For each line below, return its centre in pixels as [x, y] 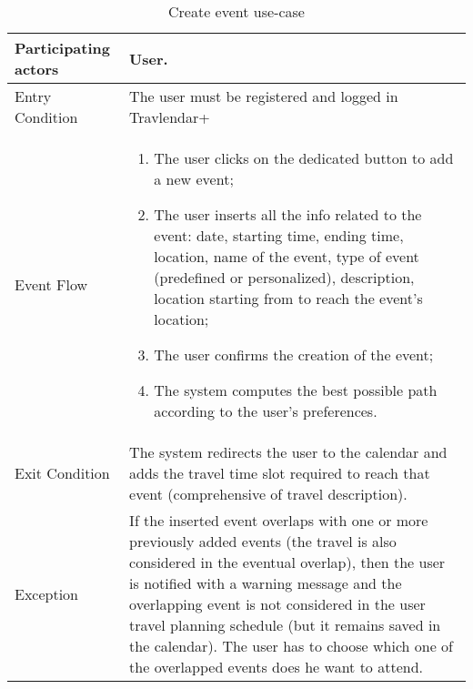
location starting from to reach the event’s [288, 298]
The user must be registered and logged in [264, 96]
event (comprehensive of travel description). [268, 494]
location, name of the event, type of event [287, 256]
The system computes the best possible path [296, 390]
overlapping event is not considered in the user [277, 604]
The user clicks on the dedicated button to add [304, 158]
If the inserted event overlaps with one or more [279, 520]
